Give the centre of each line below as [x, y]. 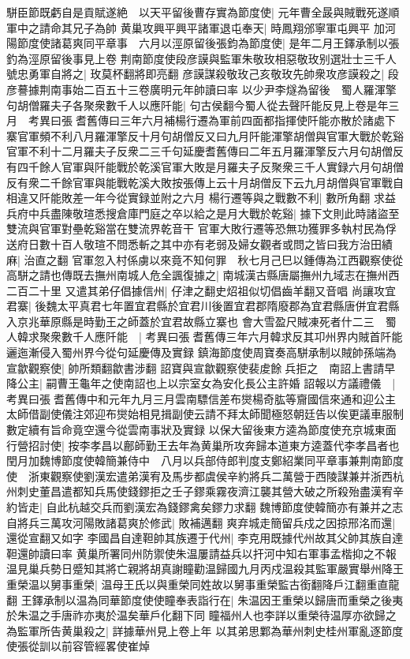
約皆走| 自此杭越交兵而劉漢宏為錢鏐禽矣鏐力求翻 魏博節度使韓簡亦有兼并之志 [205, 507]
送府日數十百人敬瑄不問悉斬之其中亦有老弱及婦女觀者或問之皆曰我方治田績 [199, 243]
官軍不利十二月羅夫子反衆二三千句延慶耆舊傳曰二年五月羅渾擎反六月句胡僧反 [205, 151]
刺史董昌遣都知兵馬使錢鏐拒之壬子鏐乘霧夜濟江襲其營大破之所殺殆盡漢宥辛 [210, 491]
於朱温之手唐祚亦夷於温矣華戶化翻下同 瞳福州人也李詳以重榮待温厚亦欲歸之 [201, 615]
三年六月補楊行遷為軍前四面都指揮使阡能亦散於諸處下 [257, 120]
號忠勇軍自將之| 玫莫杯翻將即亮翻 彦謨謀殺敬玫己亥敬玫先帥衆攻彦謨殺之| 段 [203, 74]
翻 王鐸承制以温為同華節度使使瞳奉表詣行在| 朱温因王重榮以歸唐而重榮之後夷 [205, 599]
